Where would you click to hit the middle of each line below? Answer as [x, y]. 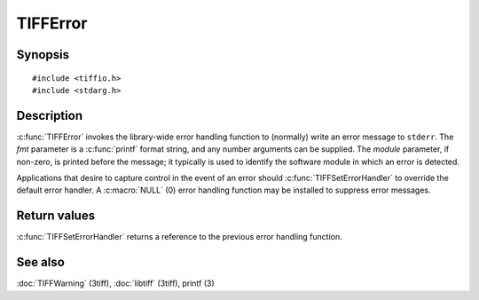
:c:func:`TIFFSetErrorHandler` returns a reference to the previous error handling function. [180, 237]
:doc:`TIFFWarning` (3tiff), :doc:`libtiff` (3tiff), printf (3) [115, 283]
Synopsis [43, 55]
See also [41, 262]
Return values [56, 216]
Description [50, 115]
